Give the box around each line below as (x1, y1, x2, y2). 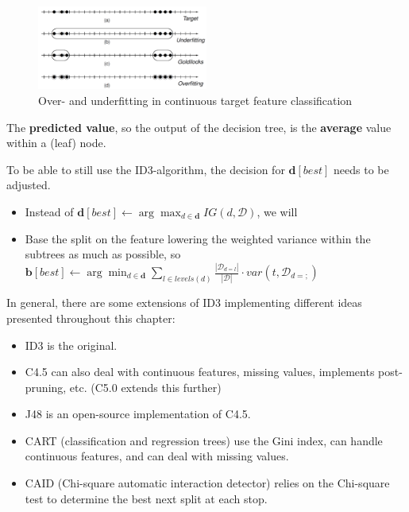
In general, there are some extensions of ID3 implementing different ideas (6, 294, 362, 311)
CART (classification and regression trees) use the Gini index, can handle (25, 432, 383, 448)
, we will (257, 203, 298, 219)
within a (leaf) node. (6, 134, 106, 151)
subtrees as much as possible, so (25, 246, 181, 262)
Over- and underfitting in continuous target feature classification (38, 91, 353, 108)
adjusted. (6, 176, 51, 193)
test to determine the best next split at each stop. (25, 490, 268, 506)
